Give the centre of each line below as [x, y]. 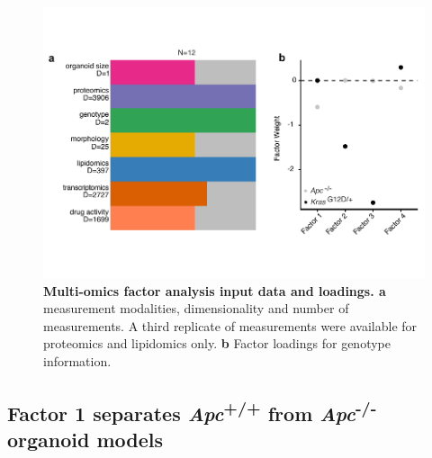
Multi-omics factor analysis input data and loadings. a [215, 290]
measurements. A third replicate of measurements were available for [230, 325]
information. [77, 360]
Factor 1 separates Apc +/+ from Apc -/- [192, 411]
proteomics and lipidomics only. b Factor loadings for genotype [217, 343]
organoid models [85, 440]
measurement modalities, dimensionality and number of [196, 308]
